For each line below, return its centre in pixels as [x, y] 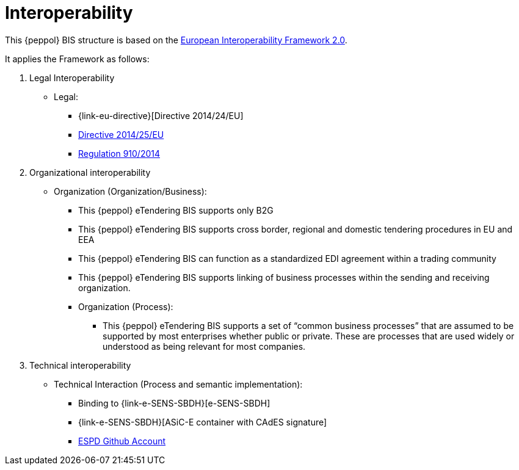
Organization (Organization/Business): [130, 191]
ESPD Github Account [122, 441]
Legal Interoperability [72, 78]
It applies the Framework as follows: [77, 59]
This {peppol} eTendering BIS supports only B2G [176, 210]
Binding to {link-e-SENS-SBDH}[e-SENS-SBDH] [174, 403]
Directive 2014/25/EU [121, 134]
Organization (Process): [126, 306]
